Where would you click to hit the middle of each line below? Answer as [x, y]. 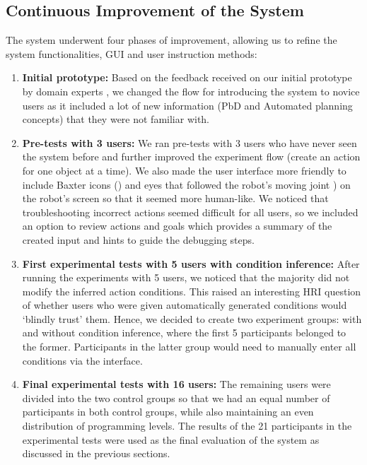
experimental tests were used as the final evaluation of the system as [171, 439]
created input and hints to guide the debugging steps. [138, 239]
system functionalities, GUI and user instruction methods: [132, 53]
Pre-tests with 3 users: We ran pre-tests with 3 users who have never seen [190, 142]
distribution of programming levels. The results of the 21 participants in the [187, 426]
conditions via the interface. [82, 360]
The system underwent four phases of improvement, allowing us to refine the [171, 40]
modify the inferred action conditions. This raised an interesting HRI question [192, 291]
